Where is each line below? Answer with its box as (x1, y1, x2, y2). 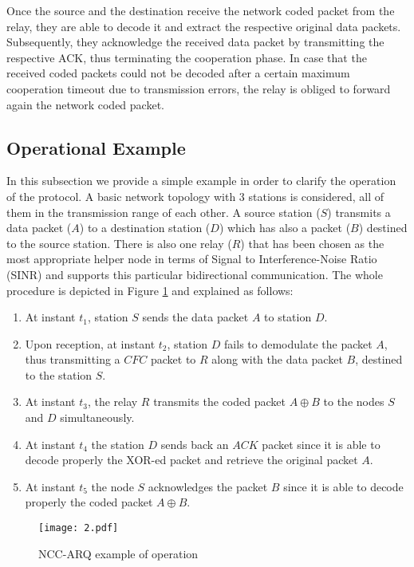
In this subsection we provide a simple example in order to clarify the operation (6, 172, 396, 189)
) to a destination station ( (79, 219, 211, 236)
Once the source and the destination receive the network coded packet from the (6, 2, 395, 18)
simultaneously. (60, 409, 135, 426)
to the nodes (323, 393, 384, 410)
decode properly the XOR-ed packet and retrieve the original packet (25, 451, 358, 468)
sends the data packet (142, 309, 249, 325)
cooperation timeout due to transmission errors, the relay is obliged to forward (6, 80, 391, 96)
